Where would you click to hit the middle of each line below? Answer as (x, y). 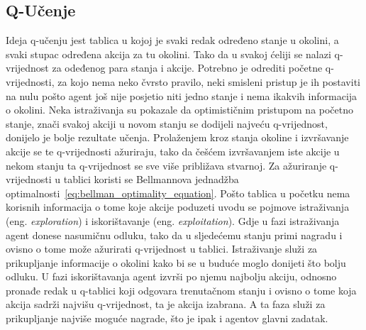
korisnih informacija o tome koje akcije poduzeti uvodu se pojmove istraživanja (178, 207)
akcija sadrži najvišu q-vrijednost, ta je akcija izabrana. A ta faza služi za (166, 304)
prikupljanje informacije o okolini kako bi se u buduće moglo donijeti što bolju (176, 262)
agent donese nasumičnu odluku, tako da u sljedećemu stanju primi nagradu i (174, 235)
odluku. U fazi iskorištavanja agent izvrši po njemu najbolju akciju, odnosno (171, 276)
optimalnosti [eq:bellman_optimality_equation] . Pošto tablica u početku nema (178, 193)
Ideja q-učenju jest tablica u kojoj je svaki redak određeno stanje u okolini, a (172, 40)
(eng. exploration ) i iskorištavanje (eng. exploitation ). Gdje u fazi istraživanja (173, 220)
